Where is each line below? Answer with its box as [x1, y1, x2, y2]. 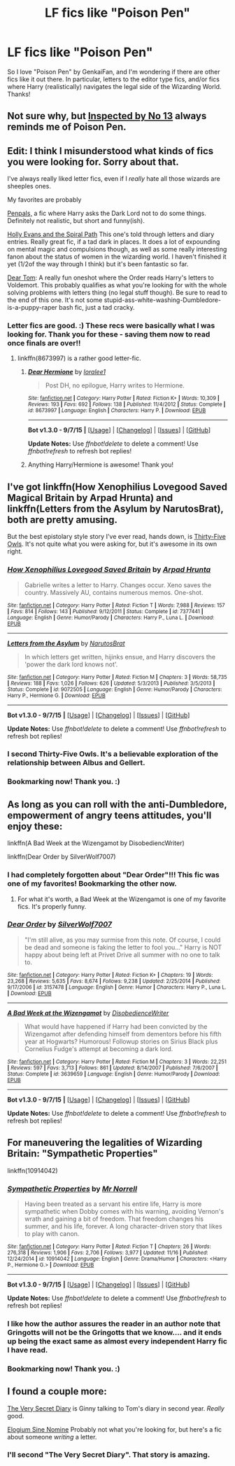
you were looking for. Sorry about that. [7, 156, 180, 167]
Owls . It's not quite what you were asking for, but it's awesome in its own [7, 540, 218, 548]
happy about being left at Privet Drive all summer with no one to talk [24, 950, 220, 959]
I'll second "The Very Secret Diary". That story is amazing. [7, 1450, 211, 1460]
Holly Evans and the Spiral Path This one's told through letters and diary [7, 230, 215, 239]
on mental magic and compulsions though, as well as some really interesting [7, 245, 227, 254]
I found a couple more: [7, 1385, 107, 1397]
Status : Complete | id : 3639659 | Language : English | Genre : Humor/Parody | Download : [7, 1070, 220, 1077]
